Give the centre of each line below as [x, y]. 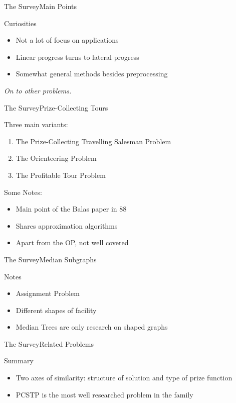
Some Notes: [23, 192]
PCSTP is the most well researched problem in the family [104, 394]
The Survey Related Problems [49, 343]
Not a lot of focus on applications [67, 40]
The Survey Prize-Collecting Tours [56, 107]
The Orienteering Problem [56, 158]
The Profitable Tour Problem [61, 175]
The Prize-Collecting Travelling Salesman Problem [93, 141]
